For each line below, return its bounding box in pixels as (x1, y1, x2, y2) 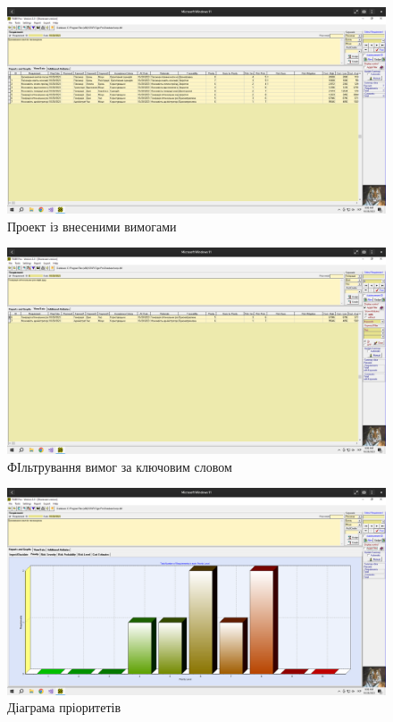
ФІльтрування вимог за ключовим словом (7, 457, 232, 475)
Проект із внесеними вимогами (7, 216, 177, 235)
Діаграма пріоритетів (7, 698, 121, 717)
